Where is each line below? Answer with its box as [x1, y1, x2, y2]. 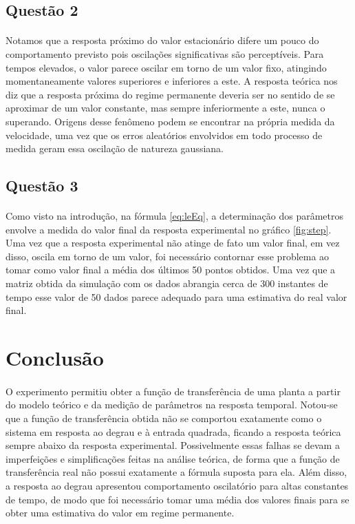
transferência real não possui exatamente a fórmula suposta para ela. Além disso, [6, 465, 347, 479]
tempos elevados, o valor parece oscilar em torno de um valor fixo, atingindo [6, 60, 327, 74]
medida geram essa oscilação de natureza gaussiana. [6, 141, 224, 156]
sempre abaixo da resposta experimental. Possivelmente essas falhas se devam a [6, 438, 340, 452]
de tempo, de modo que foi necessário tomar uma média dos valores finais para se [6, 492, 349, 506]
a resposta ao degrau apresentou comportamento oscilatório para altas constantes [6, 478, 349, 492]
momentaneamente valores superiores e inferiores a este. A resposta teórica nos [6, 74, 338, 88]
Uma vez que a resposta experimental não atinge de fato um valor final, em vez [6, 235, 340, 250]
